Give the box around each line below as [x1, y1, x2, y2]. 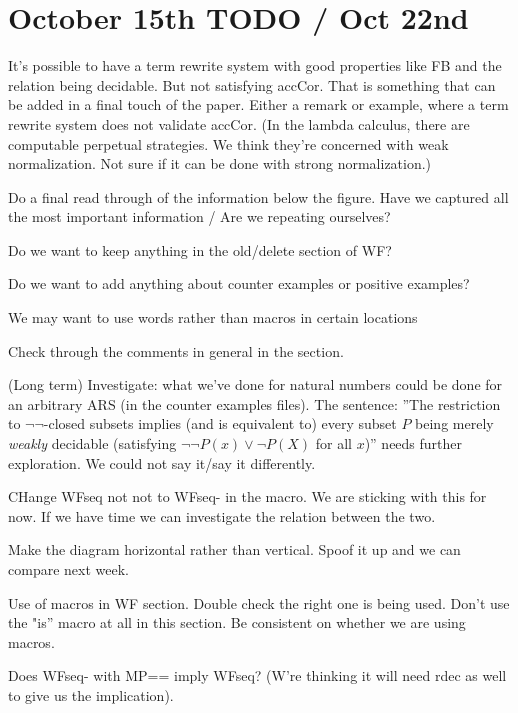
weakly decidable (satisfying [8, 433, 177, 454]
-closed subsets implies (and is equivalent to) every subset [43, 413, 397, 434]
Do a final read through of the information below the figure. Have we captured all [8, 186, 509, 207]
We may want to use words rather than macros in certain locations [8, 307, 418, 328]
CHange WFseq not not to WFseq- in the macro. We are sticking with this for [8, 486, 487, 507]
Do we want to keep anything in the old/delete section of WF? [8, 239, 392, 260]
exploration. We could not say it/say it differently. [8, 452, 316, 473]
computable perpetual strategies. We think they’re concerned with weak [8, 133, 449, 154]
